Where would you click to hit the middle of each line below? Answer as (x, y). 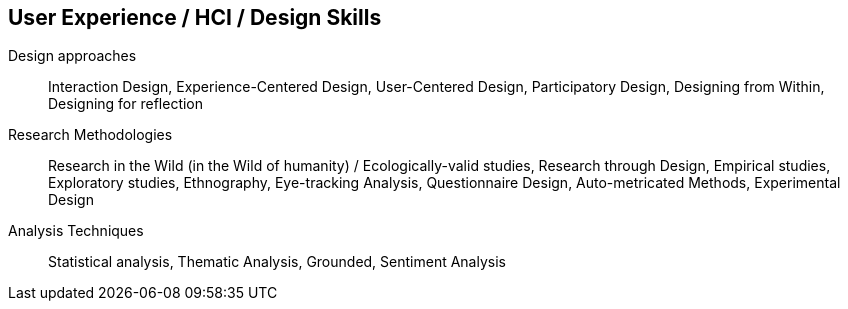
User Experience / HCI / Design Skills (195, 17)
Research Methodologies (90, 135)
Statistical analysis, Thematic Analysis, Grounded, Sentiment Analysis (277, 262)
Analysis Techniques (76, 231)
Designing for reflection (126, 104)
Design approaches (72, 56)
